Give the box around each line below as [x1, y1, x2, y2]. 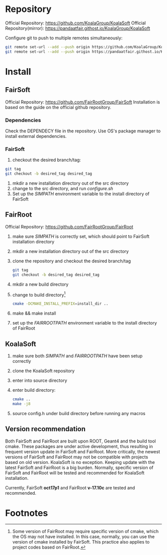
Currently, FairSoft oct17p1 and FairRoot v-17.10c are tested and [5, 484, 135, 491]
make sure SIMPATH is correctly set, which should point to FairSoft [12, 233, 150, 239]
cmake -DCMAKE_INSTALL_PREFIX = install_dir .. [12, 301, 108, 307]
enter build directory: [12, 387, 56, 393]
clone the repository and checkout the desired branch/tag [12, 258, 131, 264]
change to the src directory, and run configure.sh [12, 186, 113, 192]
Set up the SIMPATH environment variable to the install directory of [12, 191, 150, 197]
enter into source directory [12, 377, 68, 383]
